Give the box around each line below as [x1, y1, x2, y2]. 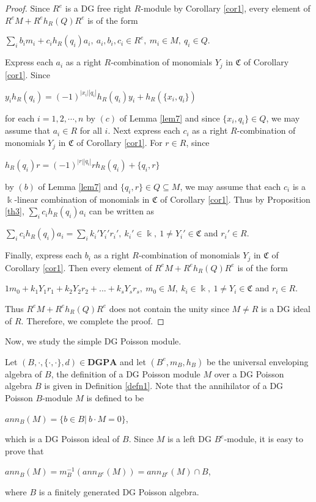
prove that [5, 444, 44, 457]
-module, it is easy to [224, 432, 303, 445]
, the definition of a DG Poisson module [51, 367, 200, 380]
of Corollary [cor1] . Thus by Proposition [160, 192, 310, 205]
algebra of [5, 367, 42, 380]
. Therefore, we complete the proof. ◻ [21, 314, 164, 327]
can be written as [89, 205, 155, 217]
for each [5, 111, 35, 124]
